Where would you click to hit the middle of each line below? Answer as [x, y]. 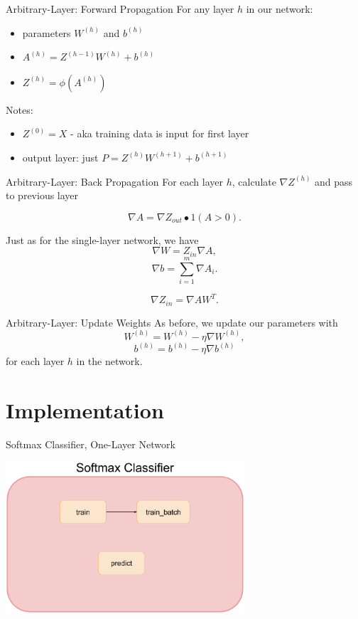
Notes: [20, 109]
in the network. [109, 361]
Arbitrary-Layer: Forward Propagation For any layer [120, 9]
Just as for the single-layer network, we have [102, 239]
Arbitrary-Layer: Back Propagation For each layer [114, 181]
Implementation [85, 410]
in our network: [280, 9]
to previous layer [42, 195]
